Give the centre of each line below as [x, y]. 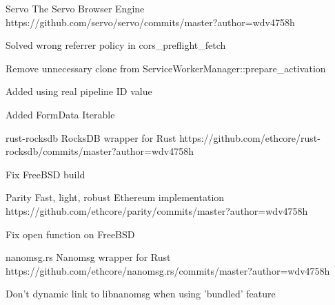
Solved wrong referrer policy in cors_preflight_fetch [116, 45]
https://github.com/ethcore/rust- [250, 137]
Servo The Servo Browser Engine [75, 8]
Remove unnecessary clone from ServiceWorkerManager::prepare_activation [166, 68]
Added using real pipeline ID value [79, 91]
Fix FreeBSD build [45, 174]
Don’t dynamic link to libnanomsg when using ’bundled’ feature [141, 294]
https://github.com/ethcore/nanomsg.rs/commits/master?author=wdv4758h [168, 270]
